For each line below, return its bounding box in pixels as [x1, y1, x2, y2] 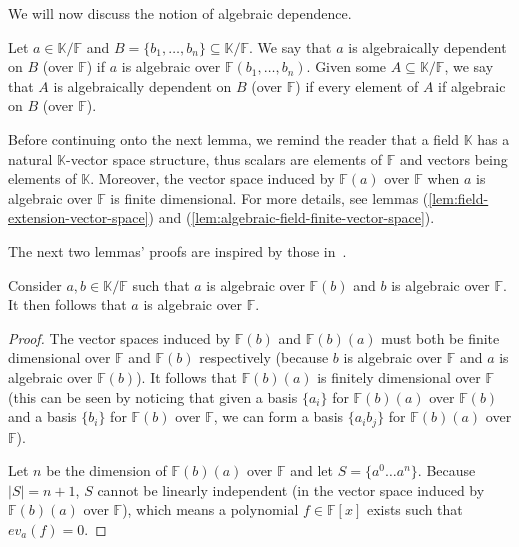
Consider [8, 274, 62, 295]
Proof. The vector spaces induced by [8, 327, 231, 348]
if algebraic [438, 75, 506, 96]
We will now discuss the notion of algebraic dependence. [8, 3, 352, 23]
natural [8, 148, 53, 169]
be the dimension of [46, 460, 167, 481]
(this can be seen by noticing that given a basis [8, 386, 298, 407]
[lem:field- [428, 187, 489, 208]
